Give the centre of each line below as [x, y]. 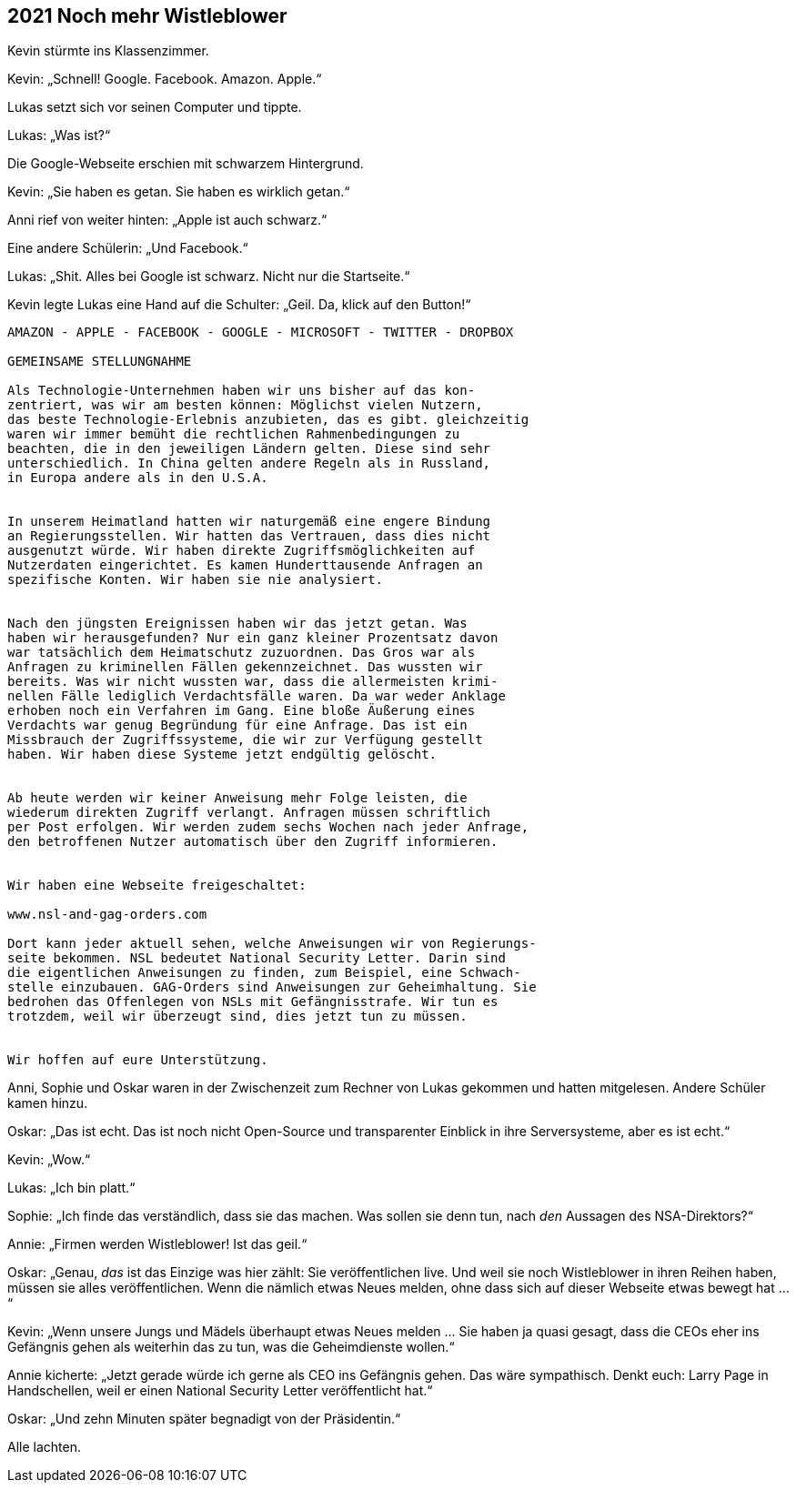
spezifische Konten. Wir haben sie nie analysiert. [196, 580]
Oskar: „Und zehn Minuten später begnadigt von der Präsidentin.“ [204, 1419]
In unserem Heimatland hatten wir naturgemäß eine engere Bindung [249, 522]
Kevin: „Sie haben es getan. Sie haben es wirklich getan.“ [179, 192]
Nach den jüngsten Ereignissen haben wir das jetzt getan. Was [237, 624]
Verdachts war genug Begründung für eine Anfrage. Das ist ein [237, 725]
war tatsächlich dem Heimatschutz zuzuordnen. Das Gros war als [242, 653]
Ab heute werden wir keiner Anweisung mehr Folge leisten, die [237, 798]
